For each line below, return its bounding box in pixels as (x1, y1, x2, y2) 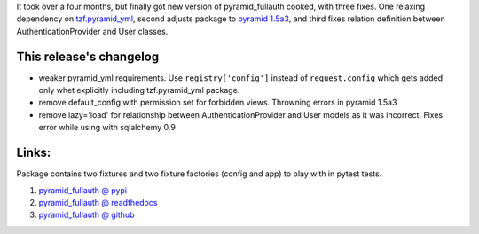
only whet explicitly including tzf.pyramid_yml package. (38, 85, 240, 96)
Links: (16, 145, 51, 160)
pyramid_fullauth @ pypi (38, 184, 128, 195)
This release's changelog (16, 49, 160, 64)
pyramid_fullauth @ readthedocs (38, 197, 158, 207)
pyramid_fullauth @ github (38, 209, 135, 221)
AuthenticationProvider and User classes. (16, 26, 169, 36)
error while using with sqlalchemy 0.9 (38, 122, 177, 133)
